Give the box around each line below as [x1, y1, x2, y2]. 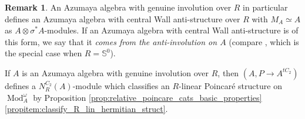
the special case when [5, 47, 82, 59]
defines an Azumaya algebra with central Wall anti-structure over [5, 12, 240, 25]
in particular [243, 1, 288, 13]
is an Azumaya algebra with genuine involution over [22, 66, 209, 79]
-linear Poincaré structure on [179, 79, 282, 91]
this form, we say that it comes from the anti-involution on [5, 35, 217, 47]
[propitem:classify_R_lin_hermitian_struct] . [5, 103, 168, 115]
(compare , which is [229, 35, 299, 47]
